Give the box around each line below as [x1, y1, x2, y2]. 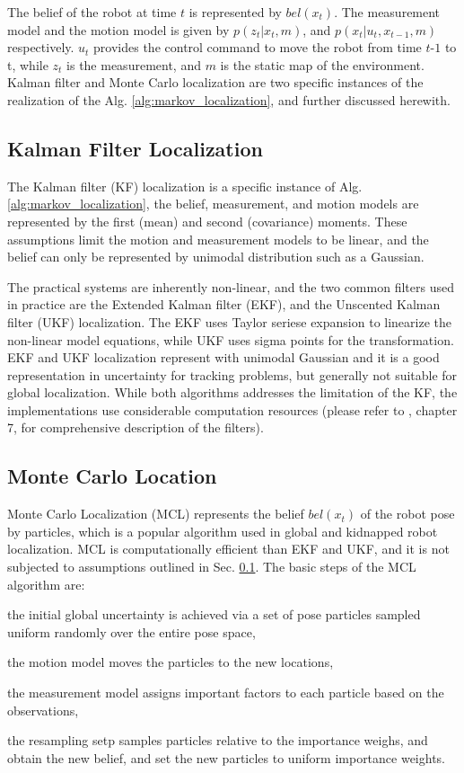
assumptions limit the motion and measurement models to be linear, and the [7, 229, 429, 248]
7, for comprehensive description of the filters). [7, 418, 264, 437]
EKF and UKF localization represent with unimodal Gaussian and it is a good [7, 348, 440, 367]
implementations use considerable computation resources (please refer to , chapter [7, 400, 458, 419]
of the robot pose [360, 504, 455, 523]
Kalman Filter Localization [7, 134, 263, 162]
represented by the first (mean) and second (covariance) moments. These [7, 211, 407, 230]
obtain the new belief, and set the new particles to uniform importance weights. [7, 748, 446, 767]
